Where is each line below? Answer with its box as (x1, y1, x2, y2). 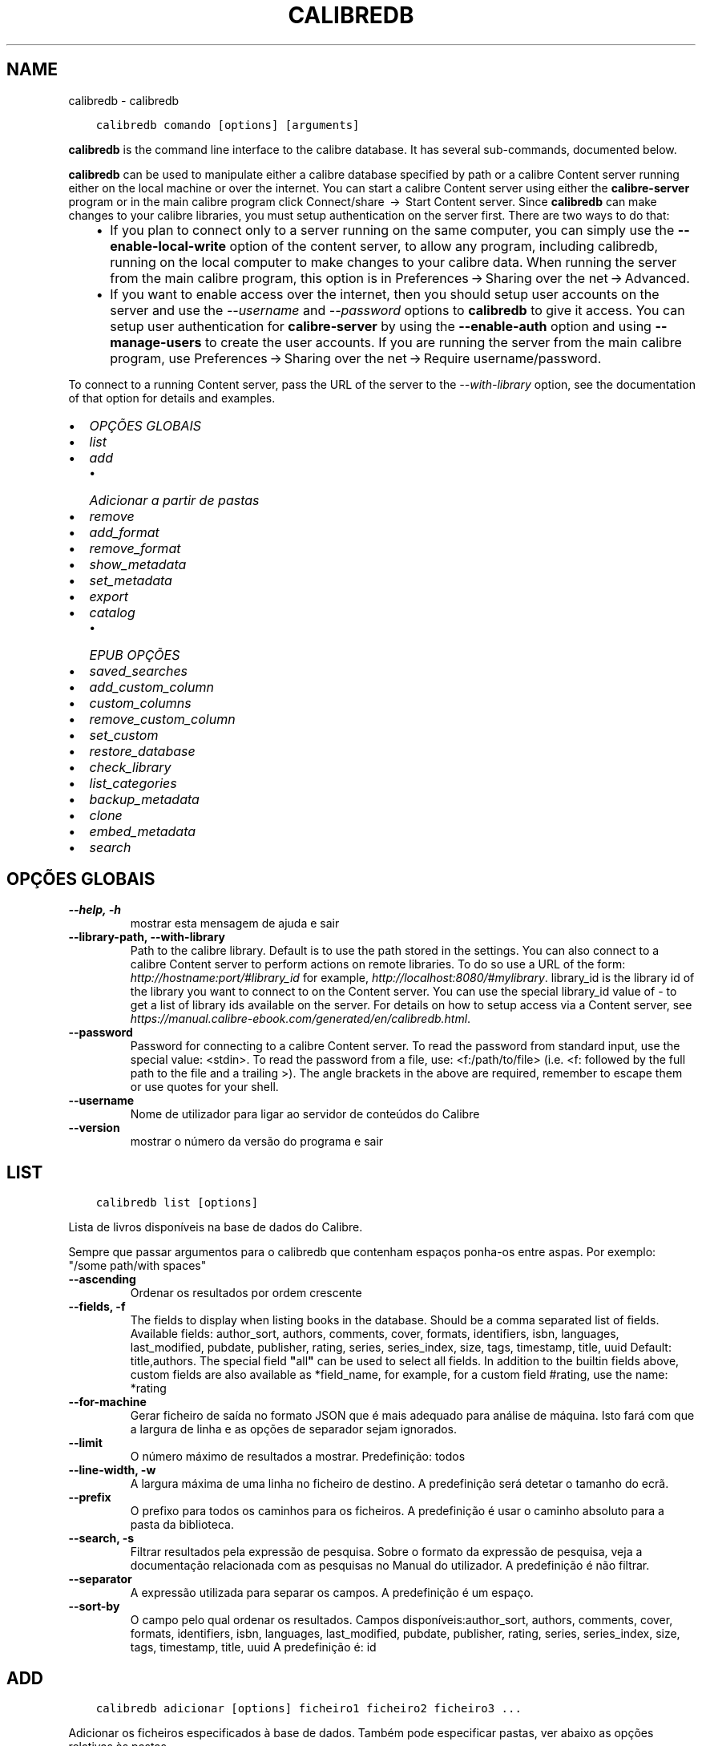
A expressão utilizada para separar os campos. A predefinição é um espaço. (130, 1586, 534, 1600)
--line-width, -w (68, 1463, 156, 1477)
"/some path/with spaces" (68, 1259, 207, 1273)
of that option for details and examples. (68, 390, 276, 405)
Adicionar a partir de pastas (89, 491, 260, 508)
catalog (89, 604, 135, 620)
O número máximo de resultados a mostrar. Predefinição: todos (130, 1449, 466, 1464)
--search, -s (68, 1531, 135, 1546)
